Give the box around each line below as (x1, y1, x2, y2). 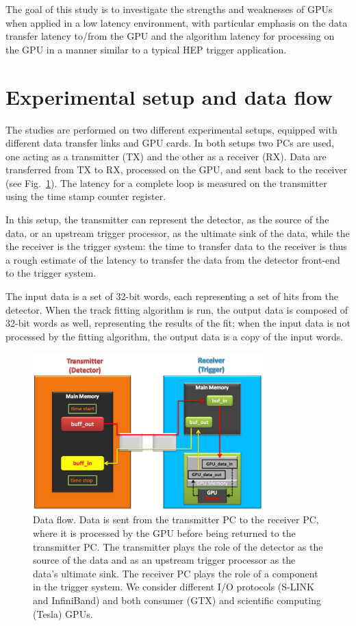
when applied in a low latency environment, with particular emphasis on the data (5, 15, 348, 29)
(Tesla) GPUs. (33, 606, 93, 621)
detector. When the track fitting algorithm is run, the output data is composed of (5, 302, 348, 316)
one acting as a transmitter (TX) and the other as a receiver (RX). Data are (5, 149, 327, 163)
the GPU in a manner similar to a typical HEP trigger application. (5, 42, 287, 56)
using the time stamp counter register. (5, 189, 166, 203)
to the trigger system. (5, 266, 97, 280)
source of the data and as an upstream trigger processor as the (33, 553, 296, 567)
